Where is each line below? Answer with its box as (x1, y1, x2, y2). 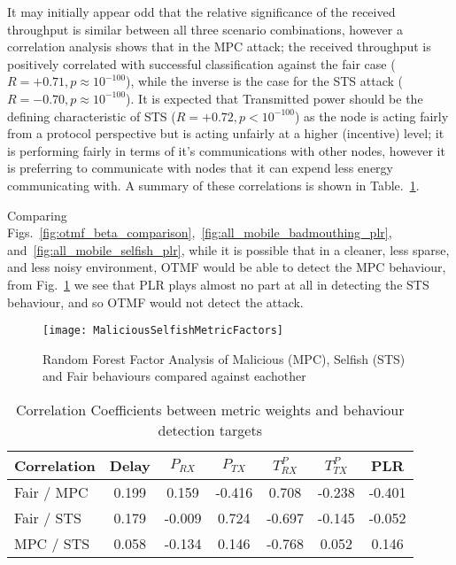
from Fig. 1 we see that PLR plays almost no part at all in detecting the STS (7, 275, 429, 293)
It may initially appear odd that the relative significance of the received (7, 3, 396, 20)
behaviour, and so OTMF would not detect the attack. (7, 292, 304, 311)
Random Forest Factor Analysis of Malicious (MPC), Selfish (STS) (43, 349, 406, 368)
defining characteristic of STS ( (7, 106, 176, 125)
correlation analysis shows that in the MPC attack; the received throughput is (7, 37, 431, 56)
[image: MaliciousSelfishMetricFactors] (43, 324, 284, 337)
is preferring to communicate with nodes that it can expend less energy (7, 159, 394, 177)
